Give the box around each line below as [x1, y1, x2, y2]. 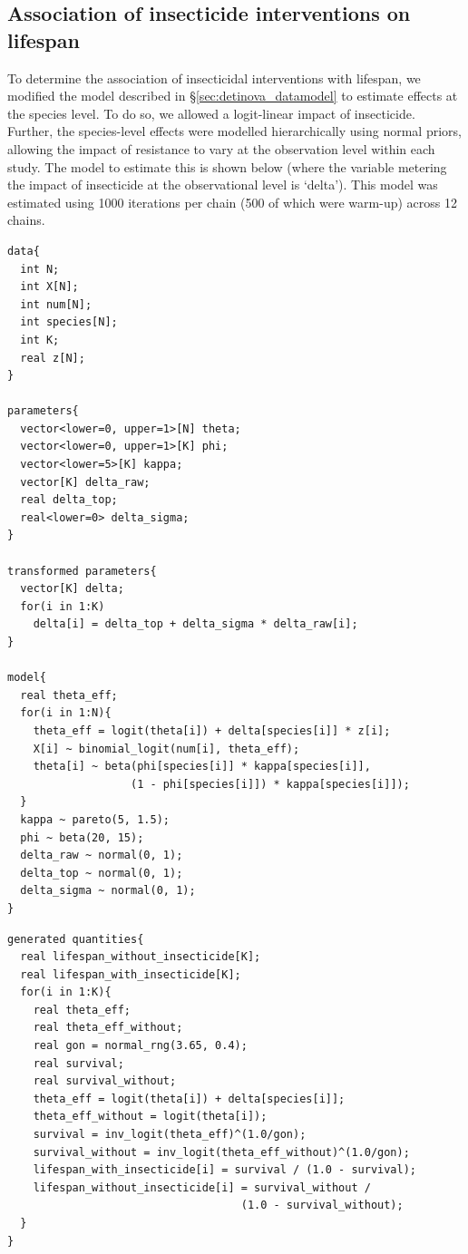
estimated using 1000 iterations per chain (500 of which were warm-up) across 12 [7, 192, 457, 211]
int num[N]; [20, 297, 93, 311]
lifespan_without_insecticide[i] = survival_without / [33, 1181, 371, 1194]
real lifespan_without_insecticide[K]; [20, 950, 261, 964]
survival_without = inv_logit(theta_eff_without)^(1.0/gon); [33, 1145, 410, 1159]
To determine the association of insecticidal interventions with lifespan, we [7, 68, 421, 87]
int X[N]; [20, 280, 79, 294]
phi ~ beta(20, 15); [20, 831, 144, 844]
